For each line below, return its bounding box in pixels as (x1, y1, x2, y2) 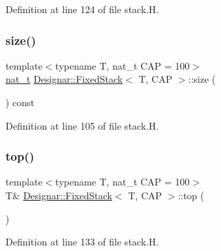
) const (6, 95, 35, 109)
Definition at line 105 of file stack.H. (6, 118, 159, 132)
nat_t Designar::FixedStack (6, 72, 123, 86)
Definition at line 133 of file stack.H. (6, 234, 159, 249)
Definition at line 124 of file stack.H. (6, 2, 159, 16)
